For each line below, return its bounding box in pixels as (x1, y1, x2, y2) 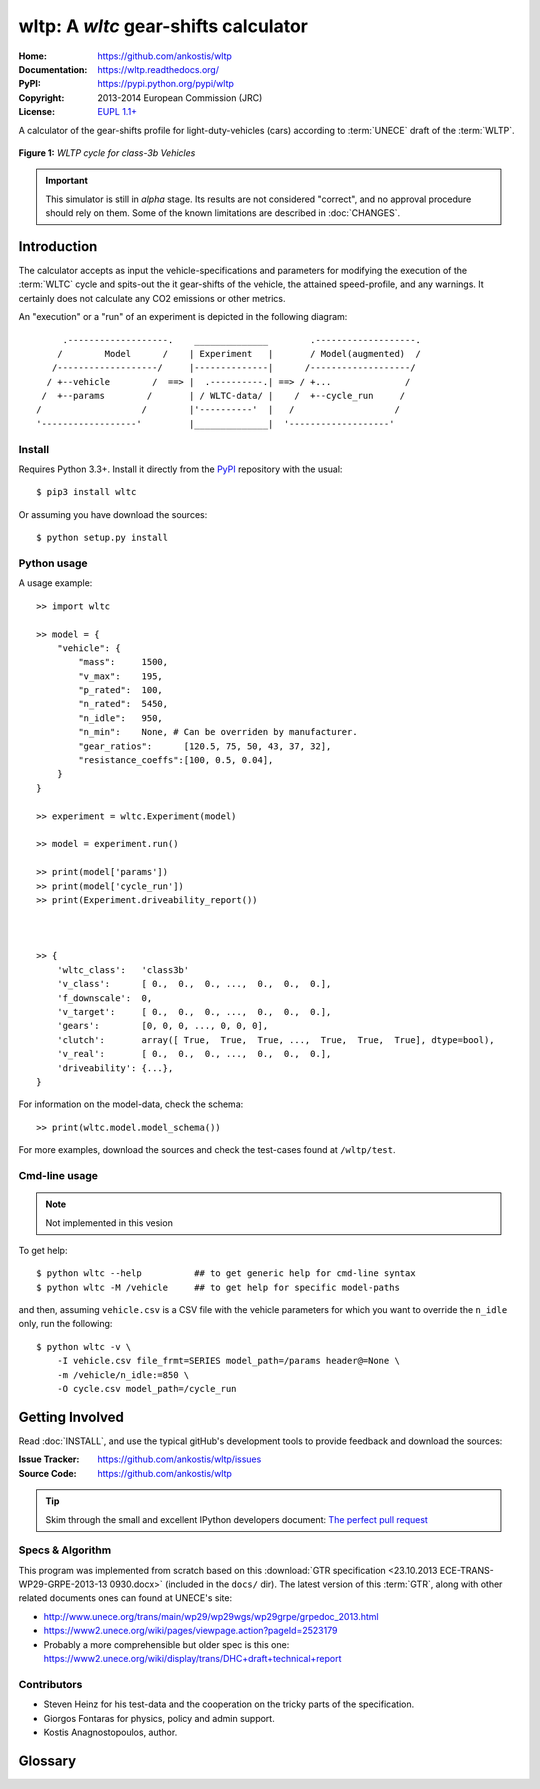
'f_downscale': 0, (56, 992, 153, 1004)
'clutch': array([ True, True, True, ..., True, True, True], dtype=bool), (56, 1034, 495, 1045)
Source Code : (18, 1467, 77, 1479)
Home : (18, 50, 47, 62)
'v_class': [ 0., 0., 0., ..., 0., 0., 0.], (56, 978, 332, 990)
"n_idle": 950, (78, 712, 164, 724)
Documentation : (18, 63, 88, 75)
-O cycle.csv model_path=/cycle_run (56, 1383, 237, 1395)
